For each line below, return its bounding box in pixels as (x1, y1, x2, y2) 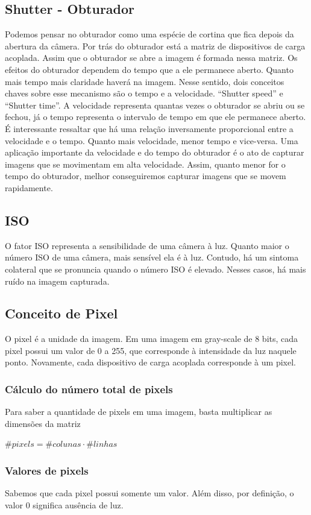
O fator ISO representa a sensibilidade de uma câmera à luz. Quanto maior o (5, 239, 289, 251)
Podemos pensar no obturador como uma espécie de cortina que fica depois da (5, 28, 294, 40)
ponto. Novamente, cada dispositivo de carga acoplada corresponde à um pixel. (5, 356, 296, 368)
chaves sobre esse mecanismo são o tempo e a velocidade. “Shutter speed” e (5, 87, 283, 100)
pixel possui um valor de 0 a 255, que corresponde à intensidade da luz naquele (5, 344, 297, 356)
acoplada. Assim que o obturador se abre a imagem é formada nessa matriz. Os (5, 51, 298, 64)
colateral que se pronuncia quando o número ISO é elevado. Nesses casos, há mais (5, 262, 306, 275)
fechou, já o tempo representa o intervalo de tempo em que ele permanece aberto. (5, 110, 306, 123)
